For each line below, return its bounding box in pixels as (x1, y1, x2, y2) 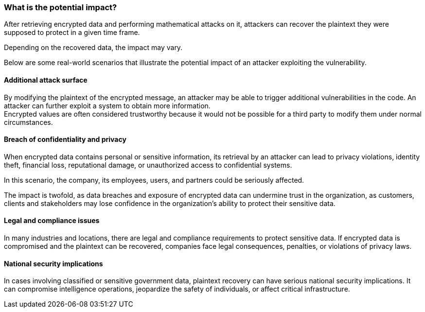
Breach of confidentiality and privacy (4, 135, 126, 144)
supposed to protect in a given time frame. (4, 28, 140, 37)
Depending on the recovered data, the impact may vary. (4, 43, 183, 52)
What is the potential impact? (4, 2, 117, 12)
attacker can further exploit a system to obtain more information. (4, 101, 211, 110)
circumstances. (4, 118, 53, 126)
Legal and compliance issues (4, 216, 100, 225)
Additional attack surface (4, 75, 88, 84)
